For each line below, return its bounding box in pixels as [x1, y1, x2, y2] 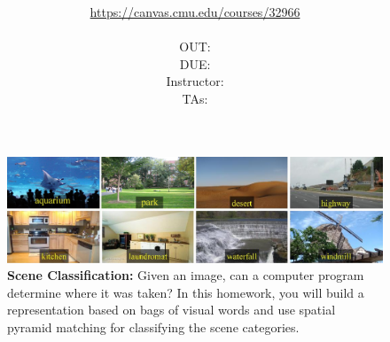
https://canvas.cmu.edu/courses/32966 [90, 2, 300, 20]
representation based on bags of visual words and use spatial [7, 300, 336, 319]
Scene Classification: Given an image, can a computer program [7, 266, 364, 284]
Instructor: [166, 72, 224, 90]
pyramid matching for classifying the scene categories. [7, 317, 300, 336]
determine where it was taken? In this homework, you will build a [7, 283, 364, 301]
